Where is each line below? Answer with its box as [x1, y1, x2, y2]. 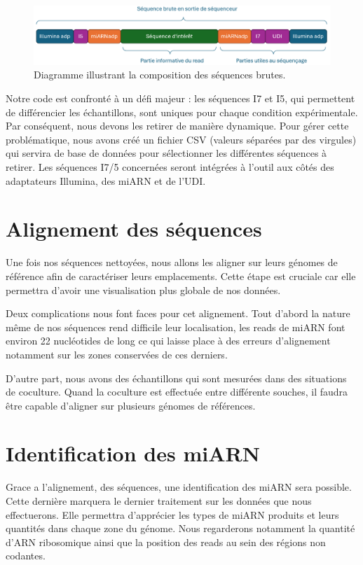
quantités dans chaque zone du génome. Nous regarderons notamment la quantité [6, 521, 355, 536]
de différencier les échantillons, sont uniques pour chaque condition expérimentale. [6, 104, 358, 119]
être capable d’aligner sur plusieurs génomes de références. [6, 398, 256, 412]
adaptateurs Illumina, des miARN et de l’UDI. [6, 173, 206, 188]
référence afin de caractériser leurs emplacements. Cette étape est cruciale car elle [6, 268, 356, 283]
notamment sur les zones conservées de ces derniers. [6, 347, 228, 361]
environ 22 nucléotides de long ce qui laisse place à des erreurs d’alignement [6, 333, 331, 348]
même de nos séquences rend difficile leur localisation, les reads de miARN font [6, 319, 345, 334]
